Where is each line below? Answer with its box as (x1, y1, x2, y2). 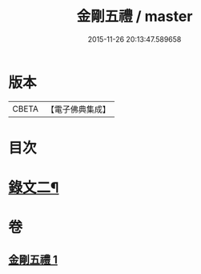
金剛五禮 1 (8, 252, 58, 266)
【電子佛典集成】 (46, 104, 111, 115)
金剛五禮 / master (76, 7, 193, 26)
